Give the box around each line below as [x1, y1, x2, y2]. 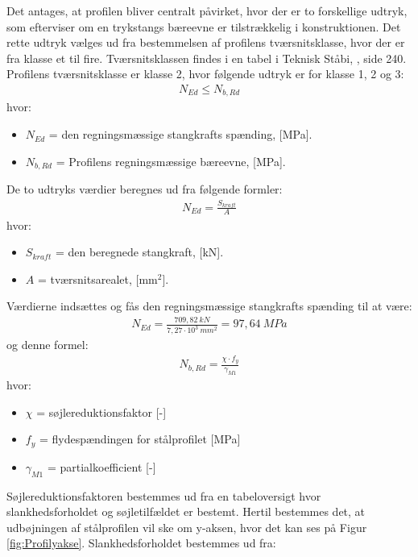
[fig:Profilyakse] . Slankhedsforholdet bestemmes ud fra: [6, 534, 276, 551]
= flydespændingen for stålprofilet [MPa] [39, 430, 241, 447]
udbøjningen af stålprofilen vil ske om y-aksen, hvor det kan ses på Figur [6, 518, 367, 535]
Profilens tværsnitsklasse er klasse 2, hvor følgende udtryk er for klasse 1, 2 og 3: [6, 65, 404, 82]
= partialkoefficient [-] [47, 458, 156, 475]
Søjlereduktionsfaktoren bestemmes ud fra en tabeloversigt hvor [6, 487, 321, 504]
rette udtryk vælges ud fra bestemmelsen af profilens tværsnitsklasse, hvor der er [6, 34, 405, 51]
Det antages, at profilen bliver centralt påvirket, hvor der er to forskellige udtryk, [6, 2, 408, 19]
